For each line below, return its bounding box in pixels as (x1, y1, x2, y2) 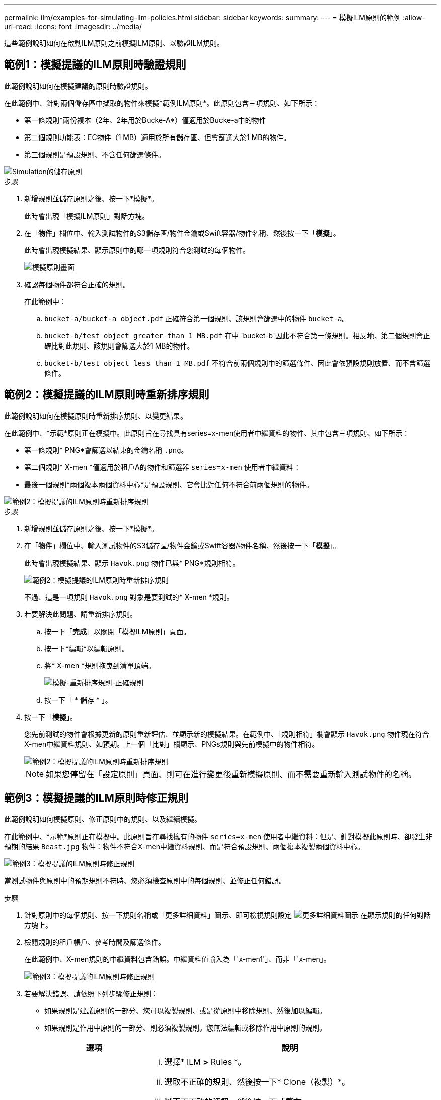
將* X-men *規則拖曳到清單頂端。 (44, 661, 156, 670)
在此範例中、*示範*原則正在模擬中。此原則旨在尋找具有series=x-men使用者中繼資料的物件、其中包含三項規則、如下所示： (4, 428, 410, 437)
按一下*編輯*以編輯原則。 (44, 644, 129, 653)
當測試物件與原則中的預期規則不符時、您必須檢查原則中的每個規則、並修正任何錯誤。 (4, 876, 286, 885)
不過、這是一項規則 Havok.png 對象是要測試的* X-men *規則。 (24, 592, 234, 601)
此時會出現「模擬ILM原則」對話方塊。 (24, 211, 150, 220)
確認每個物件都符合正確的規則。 (24, 280, 130, 289)
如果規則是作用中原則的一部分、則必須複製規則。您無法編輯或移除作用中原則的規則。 (44, 1023, 326, 1032)
